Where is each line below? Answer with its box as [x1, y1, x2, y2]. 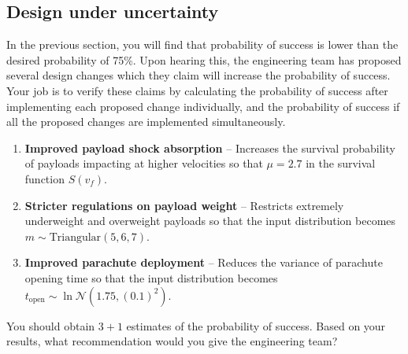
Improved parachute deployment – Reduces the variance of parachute [24, 254, 383, 271]
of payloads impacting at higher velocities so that [24, 155, 263, 171]
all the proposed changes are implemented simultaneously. [6, 113, 286, 130]
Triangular [49, 231, 102, 243]
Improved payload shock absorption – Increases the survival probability [24, 139, 395, 156]
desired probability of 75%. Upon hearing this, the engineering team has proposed [6, 51, 402, 68]
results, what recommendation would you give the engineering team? [6, 333, 338, 349]
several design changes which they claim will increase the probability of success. [6, 67, 391, 83]
